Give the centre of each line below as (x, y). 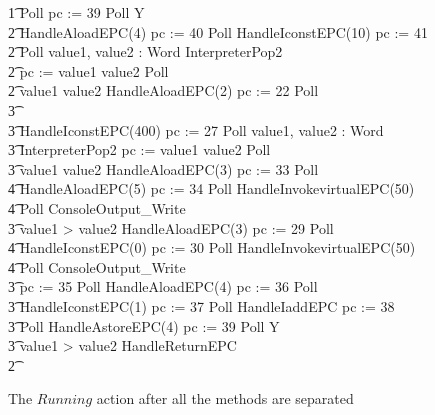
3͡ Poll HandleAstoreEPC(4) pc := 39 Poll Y (144, 325)
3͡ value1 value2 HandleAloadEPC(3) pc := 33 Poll (163, 168)
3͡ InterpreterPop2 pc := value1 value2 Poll (139, 149)
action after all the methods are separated (225, 398)
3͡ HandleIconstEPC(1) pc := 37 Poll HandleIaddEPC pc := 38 (201, 305)
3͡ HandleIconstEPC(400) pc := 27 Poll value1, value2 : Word (196, 129)
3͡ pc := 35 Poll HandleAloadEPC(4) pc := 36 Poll (163, 286)
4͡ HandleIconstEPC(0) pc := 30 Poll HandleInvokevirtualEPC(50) (212, 247)
